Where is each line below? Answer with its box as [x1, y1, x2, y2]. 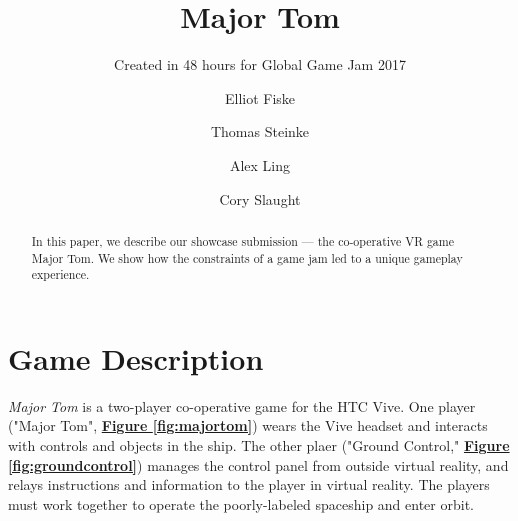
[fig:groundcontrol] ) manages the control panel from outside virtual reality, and [8, 454, 509, 475]
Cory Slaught [219, 188, 301, 209]
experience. [31, 266, 90, 283]
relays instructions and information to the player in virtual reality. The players [8, 474, 490, 495]
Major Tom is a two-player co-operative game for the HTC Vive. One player [8, 395, 476, 416]
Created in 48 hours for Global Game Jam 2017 [114, 54, 406, 75]
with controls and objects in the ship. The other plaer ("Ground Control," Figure [8, 434, 510, 455]
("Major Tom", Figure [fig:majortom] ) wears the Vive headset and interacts [8, 415, 488, 436]
